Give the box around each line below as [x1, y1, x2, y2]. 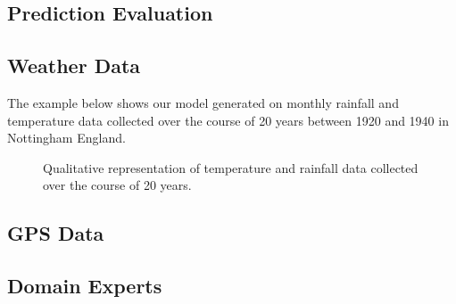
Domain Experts [7, 272, 162, 300]
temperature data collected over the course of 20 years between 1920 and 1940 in [7, 111, 449, 129]
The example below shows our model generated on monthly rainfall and [7, 93, 399, 111]
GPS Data [7, 219, 104, 247]
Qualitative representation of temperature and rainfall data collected [43, 158, 419, 177]
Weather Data [7, 52, 141, 79]
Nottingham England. [7, 128, 126, 147]
